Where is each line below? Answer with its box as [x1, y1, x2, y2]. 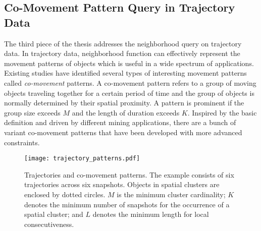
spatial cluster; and [24, 209, 83, 219]
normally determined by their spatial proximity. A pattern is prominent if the [4, 97, 244, 108]
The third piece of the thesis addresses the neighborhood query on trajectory [4, 38, 242, 48]
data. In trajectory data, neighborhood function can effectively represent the [4, 48, 240, 59]
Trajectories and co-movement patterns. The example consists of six [24, 169, 234, 180]
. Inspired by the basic [187, 107, 257, 118]
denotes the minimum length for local [92, 209, 209, 219]
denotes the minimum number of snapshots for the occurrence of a [24, 199, 230, 209]
